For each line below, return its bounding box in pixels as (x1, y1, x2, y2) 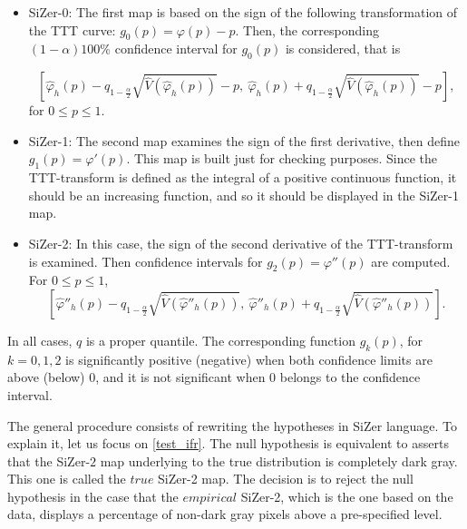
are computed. (371, 251, 451, 270)
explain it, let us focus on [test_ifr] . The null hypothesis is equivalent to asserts (7, 434, 449, 453)
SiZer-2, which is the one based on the (240, 486, 453, 505)
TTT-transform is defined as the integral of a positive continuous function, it (28, 168, 457, 187)
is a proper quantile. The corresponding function (85, 330, 355, 349)
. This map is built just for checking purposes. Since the (126, 149, 438, 168)
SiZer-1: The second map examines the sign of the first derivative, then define (28, 131, 461, 150)
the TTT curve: (28, 20, 116, 39)
